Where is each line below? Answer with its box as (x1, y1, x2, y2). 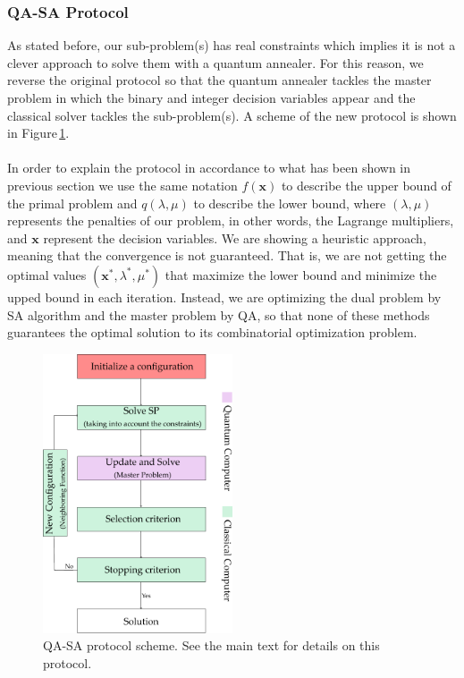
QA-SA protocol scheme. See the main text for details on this (43, 636, 380, 655)
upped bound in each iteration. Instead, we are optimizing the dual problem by (7, 287, 442, 306)
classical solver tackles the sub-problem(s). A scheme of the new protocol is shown (7, 106, 457, 124)
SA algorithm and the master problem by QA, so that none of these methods (7, 305, 430, 324)
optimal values (7, 265, 87, 284)
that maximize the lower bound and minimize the (165, 265, 437, 284)
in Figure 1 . (7, 123, 70, 142)
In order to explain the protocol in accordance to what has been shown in (7, 158, 411, 177)
